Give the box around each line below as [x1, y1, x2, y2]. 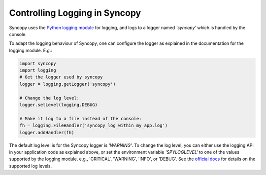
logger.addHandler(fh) [19, 130, 74, 135]
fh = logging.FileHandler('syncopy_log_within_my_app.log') [19, 123, 168, 128]
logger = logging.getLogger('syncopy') [19, 81, 116, 87]
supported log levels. [9, 163, 52, 169]
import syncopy [19, 61, 56, 66]
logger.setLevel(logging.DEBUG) [19, 102, 98, 108]
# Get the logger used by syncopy [19, 74, 103, 80]
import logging [19, 68, 56, 73]
